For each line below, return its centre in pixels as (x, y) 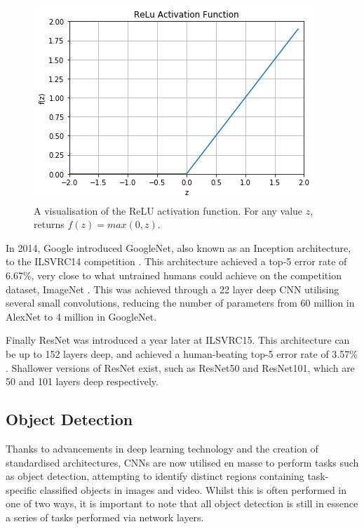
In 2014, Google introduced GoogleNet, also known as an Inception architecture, (178, 247)
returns (49, 224)
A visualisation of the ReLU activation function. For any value (168, 210)
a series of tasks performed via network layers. (105, 517)
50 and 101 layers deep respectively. (82, 381)
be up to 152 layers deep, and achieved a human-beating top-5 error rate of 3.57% (182, 353)
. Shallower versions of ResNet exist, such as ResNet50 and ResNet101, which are (180, 367)
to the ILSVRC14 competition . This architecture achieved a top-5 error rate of (176, 261)
